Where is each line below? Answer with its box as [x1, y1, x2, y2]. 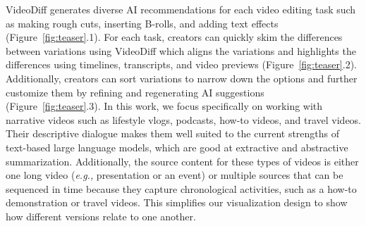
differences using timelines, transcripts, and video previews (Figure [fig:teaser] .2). [6, 57, 357, 72]
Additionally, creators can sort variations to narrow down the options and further [6, 70, 358, 85]
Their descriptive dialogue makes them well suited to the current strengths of [6, 126, 340, 141]
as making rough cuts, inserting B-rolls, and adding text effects [6, 15, 279, 30]
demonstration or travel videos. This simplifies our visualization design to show [6, 195, 348, 210]
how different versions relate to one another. [6, 208, 196, 223]
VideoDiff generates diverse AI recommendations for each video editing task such [6, 2, 356, 16]
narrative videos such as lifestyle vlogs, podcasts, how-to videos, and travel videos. [6, 112, 362, 127]
